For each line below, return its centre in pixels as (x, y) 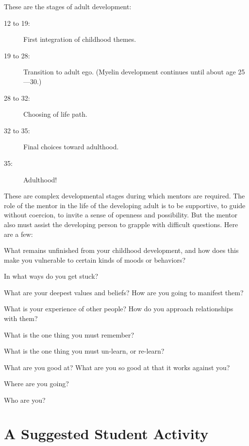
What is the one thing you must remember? (69, 334)
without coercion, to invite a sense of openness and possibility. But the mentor (121, 215)
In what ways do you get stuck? (51, 276)
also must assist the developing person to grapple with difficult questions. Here (121, 224)
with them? (21, 318)
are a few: (18, 234)
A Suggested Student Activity (106, 433)
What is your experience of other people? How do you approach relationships (119, 309)
